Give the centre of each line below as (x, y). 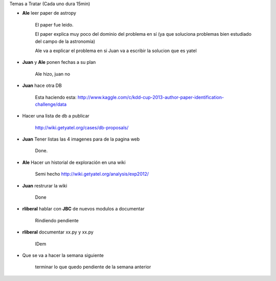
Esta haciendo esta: (56, 97)
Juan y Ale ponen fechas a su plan (59, 62)
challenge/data (51, 104)
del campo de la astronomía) (65, 41)
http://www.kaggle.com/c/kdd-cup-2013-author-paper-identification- (151, 97)
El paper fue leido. (54, 25)
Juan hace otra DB (42, 86)
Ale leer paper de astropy (49, 13)
